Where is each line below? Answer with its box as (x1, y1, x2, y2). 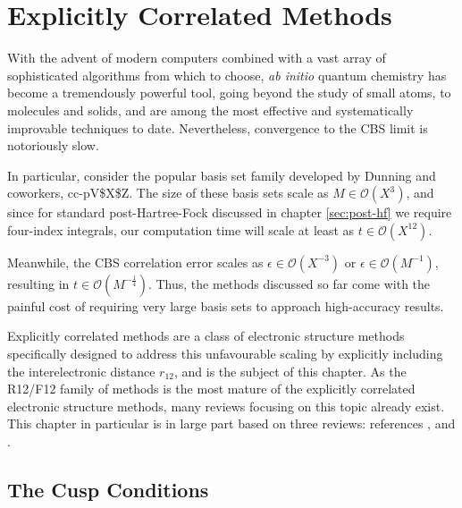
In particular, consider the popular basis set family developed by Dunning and (7, 165, 436, 184)
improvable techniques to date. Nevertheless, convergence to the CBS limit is (7, 118, 428, 137)
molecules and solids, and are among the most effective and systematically (7, 100, 414, 119)
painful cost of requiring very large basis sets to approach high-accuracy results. (7, 296, 444, 315)
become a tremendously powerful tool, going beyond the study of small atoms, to (7, 83, 451, 102)
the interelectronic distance (7, 361, 155, 380)
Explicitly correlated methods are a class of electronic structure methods (7, 326, 405, 345)
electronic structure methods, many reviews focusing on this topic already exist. (7, 396, 445, 415)
